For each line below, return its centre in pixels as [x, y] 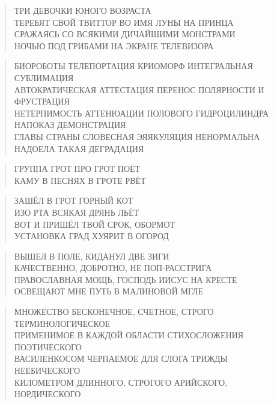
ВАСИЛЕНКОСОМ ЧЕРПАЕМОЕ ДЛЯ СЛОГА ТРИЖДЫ [121, 358]
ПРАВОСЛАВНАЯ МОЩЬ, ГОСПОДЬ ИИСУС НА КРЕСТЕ [126, 279]
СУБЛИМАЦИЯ [44, 77]
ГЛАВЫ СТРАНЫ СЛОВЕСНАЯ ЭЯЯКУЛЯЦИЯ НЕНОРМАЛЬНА [137, 136]
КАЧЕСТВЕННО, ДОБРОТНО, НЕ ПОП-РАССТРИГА [113, 268]
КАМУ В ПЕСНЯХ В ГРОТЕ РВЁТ [80, 180]
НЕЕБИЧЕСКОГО [47, 370]
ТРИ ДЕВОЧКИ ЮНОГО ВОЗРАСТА [83, 10]
